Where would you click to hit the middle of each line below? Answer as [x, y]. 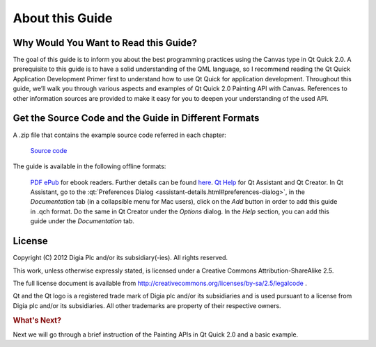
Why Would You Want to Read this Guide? [105, 43]
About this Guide [63, 18]
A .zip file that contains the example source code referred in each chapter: [119, 135]
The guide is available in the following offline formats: [89, 166]
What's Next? [37, 320]
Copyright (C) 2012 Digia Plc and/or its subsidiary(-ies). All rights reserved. [120, 258]
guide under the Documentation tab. [83, 221]
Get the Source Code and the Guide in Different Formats [136, 118]
